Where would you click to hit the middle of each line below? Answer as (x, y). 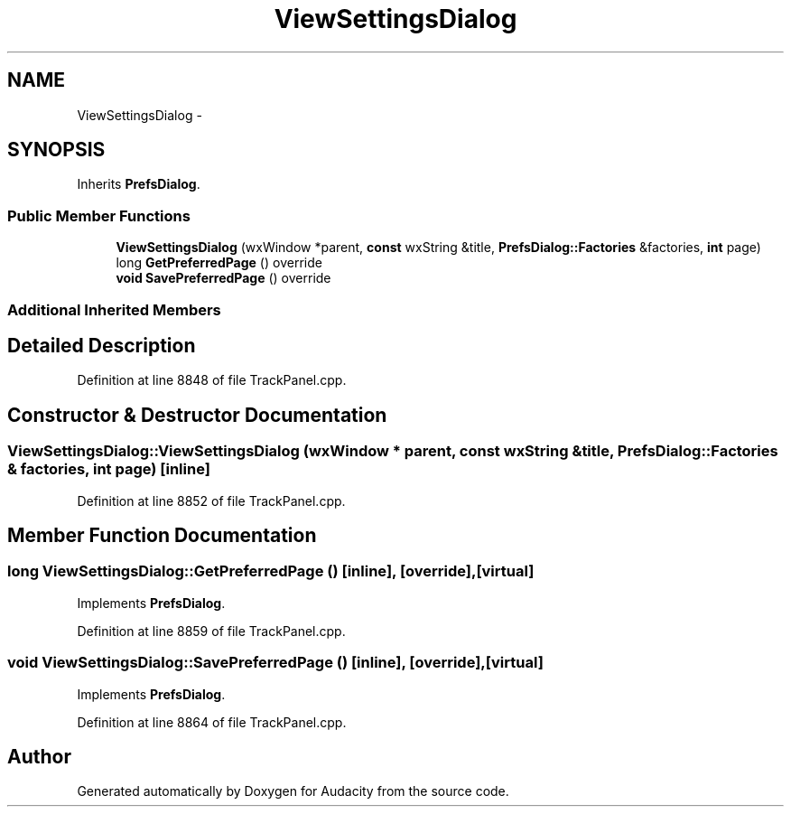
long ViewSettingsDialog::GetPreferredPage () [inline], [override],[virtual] (271, 571)
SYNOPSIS (56, 150)
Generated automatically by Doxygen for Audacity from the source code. (293, 791)
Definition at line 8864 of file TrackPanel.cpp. (212, 722)
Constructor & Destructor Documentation (197, 415)
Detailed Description (102, 345)
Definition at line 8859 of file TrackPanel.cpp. (211, 631)
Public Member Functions (99, 215)
